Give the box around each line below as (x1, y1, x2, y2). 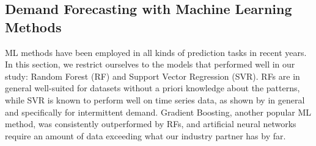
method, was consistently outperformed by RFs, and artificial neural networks (5, 117, 296, 130)
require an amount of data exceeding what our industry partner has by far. (5, 129, 286, 142)
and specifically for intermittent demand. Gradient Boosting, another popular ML (5, 105, 312, 118)
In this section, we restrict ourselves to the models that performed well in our (5, 58, 295, 71)
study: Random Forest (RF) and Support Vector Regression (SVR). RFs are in (5, 69, 300, 82)
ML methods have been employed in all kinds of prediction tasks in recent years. (5, 46, 307, 58)
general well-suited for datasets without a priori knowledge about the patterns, (5, 82, 300, 94)
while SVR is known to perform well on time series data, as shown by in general (5, 93, 305, 106)
